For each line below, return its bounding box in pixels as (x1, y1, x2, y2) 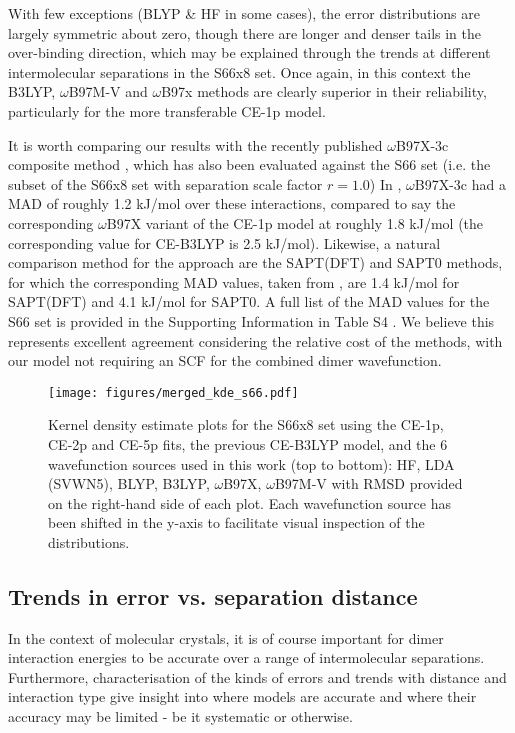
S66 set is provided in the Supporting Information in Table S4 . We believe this (8, 310, 495, 331)
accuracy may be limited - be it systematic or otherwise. (8, 706, 353, 727)
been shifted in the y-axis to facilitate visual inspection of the (48, 512, 425, 533)
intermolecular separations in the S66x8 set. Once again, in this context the (8, 61, 471, 82)
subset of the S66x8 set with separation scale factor (8, 173, 323, 194)
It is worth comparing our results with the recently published (8, 134, 383, 155)
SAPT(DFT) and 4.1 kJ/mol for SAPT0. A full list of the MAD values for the (8, 291, 490, 312)
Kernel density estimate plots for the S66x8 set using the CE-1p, (48, 414, 444, 435)
